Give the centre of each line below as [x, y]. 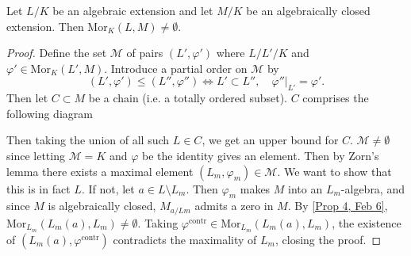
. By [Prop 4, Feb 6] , [338, 206]
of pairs [145, 53]
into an [305, 188]
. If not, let [108, 188]
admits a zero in [234, 206]
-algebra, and [373, 188]
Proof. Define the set [57, 53]
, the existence [367, 222]
